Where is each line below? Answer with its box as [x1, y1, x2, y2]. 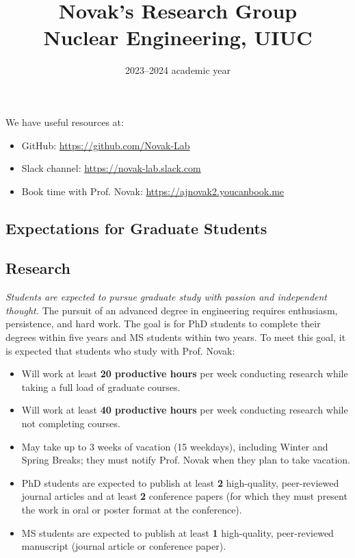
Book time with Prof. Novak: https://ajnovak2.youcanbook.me [21, 183, 285, 198]
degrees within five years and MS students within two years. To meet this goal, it [5, 330, 346, 344]
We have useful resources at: [5, 114, 124, 129]
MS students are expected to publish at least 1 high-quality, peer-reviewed [21, 525, 334, 540]
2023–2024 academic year [124, 63, 231, 77]
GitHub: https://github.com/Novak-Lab [21, 138, 190, 152]
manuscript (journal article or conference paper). [21, 539, 226, 553]
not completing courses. [21, 416, 120, 431]
